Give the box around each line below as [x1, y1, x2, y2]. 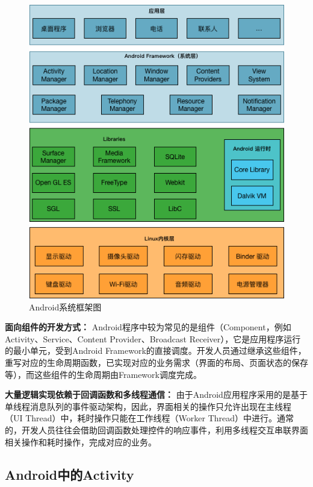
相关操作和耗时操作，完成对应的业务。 [5, 435, 156, 448]
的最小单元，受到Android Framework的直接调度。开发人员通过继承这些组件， [5, 344, 306, 357]
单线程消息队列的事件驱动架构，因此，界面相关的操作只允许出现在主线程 [5, 400, 291, 412]
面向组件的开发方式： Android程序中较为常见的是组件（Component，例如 [5, 321, 291, 333]
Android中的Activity [5, 465, 134, 483]
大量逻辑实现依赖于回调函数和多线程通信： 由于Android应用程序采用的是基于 [5, 388, 308, 401]
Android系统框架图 [29, 300, 102, 313]
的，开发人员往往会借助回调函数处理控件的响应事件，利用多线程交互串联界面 [5, 424, 308, 436]
